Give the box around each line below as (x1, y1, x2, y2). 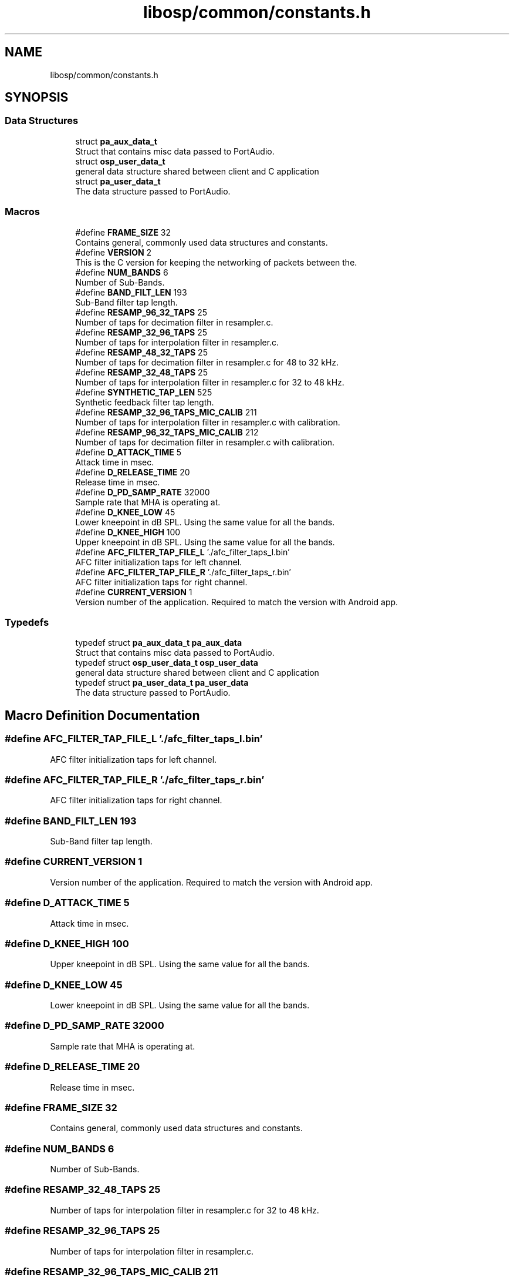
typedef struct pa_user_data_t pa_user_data (75, 678, 249, 688)
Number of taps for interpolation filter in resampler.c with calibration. (75, 417, 340, 427)
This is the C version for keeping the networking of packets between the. (75, 257, 357, 267)
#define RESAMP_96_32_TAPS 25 (75, 307, 208, 317)
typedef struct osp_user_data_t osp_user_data (75, 658, 258, 668)
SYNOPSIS (5, 90, 69, 105)
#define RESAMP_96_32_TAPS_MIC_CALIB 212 (75, 427, 259, 437)
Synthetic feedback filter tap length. (75, 397, 214, 407)
